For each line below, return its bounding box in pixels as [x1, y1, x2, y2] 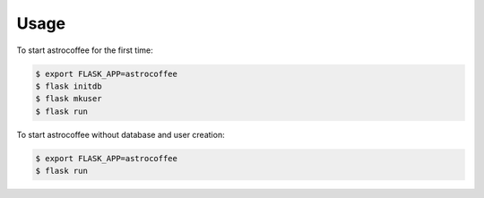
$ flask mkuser [35, 94, 102, 104]
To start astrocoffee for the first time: [16, 45, 154, 56]
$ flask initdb [35, 81, 102, 91]
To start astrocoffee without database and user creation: [16, 129, 225, 140]
